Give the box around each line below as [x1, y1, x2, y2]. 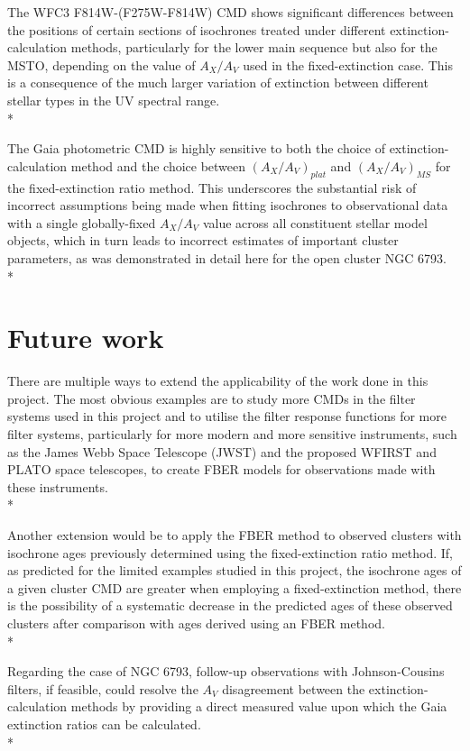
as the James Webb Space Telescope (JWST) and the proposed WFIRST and [7, 442, 437, 461]
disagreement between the [222, 679, 365, 698]
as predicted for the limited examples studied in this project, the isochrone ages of [7, 561, 462, 580]
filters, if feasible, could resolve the [7, 679, 198, 698]
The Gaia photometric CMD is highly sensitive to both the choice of [7, 139, 385, 158]
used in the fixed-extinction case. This [243, 55, 453, 74]
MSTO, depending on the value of [7, 55, 196, 74]
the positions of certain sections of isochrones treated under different [7, 20, 386, 39]
